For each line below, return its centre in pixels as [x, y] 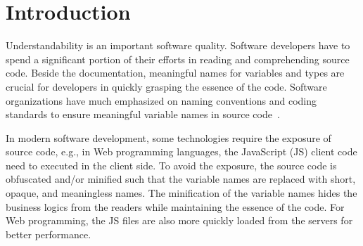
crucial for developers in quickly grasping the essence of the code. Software [166, 86]
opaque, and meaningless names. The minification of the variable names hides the [181, 193]
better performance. [49, 234]
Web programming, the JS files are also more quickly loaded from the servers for [179, 220]
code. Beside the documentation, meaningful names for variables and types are [175, 73]
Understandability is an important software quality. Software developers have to [178, 45]
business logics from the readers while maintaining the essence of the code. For [175, 206]
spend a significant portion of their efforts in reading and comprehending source [178, 59]
